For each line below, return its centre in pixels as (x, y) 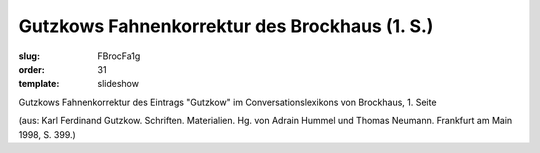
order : (31, 69)
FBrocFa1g (119, 56)
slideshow (118, 84)
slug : (29, 56)
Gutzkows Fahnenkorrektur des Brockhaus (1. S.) (226, 26)
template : (39, 84)
